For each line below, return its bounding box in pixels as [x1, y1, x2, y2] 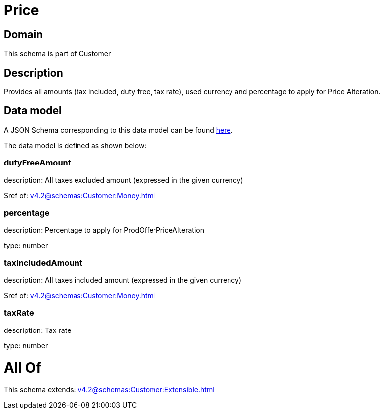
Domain [4, 28, 43, 41]
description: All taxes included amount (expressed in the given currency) [4, 276, 242, 285]
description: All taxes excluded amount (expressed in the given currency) [4, 175, 243, 184]
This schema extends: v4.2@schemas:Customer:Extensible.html [4, 385, 215, 394]
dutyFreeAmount [4, 158, 71, 168]
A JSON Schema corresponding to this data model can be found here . [4, 125, 233, 134]
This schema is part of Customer [4, 49, 111, 58]
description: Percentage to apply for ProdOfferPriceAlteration [4, 226, 204, 235]
